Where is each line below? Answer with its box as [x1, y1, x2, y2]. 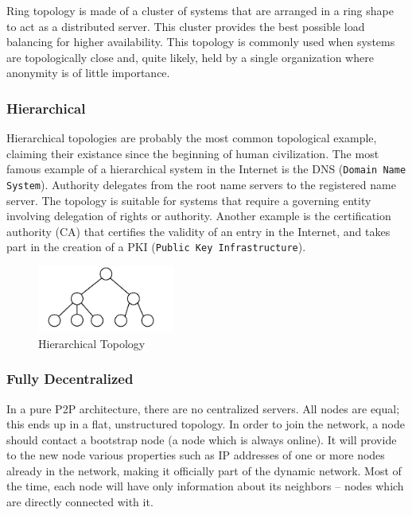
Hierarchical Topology [38, 335, 146, 351]
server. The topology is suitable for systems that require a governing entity [6, 192, 371, 208]
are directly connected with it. [6, 494, 154, 510]
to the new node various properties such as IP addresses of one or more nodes [6, 447, 385, 463]
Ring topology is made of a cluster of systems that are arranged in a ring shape [6, 2, 394, 18]
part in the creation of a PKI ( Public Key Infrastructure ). [6, 238, 306, 255]
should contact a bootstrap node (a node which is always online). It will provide [6, 431, 397, 447]
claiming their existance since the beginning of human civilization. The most [6, 145, 379, 161]
